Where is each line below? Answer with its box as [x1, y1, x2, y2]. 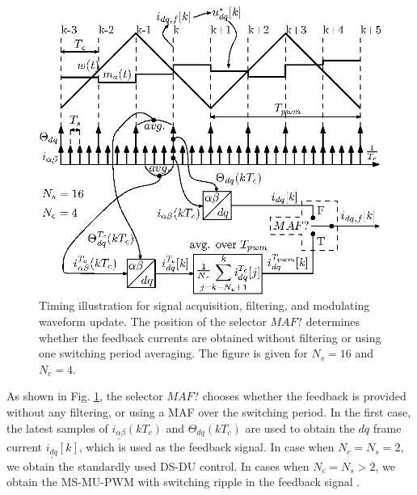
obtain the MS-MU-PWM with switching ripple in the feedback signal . [6, 473, 360, 490]
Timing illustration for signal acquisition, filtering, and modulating [39, 297, 370, 314]
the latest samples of [6, 419, 108, 436]
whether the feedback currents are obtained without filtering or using [39, 328, 381, 345]
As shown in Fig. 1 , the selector [6, 387, 163, 404]
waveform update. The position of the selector [39, 312, 267, 329]
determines [305, 312, 360, 329]
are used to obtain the [245, 419, 355, 436]
